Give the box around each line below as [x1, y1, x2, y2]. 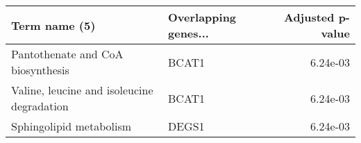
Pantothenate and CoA [11, 46, 124, 62]
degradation [11, 98, 69, 114]
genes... [168, 25, 209, 41]
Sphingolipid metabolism [11, 118, 132, 134]
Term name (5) [11, 17, 96, 33]
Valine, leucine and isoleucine [11, 82, 153, 98]
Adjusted [283, 9, 335, 25]
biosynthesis [11, 62, 69, 78]
